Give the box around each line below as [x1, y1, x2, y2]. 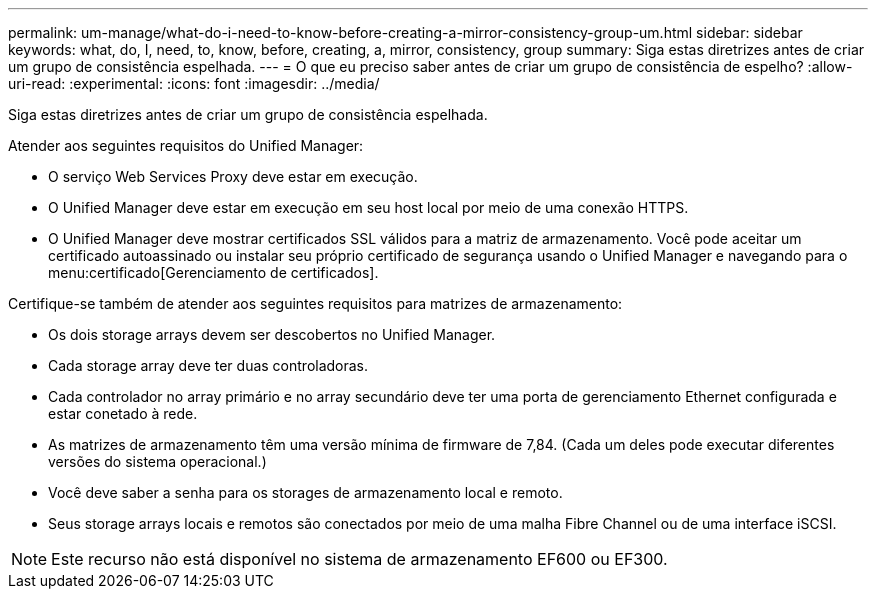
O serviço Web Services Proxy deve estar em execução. [48, 168, 418, 185]
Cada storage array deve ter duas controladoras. [48, 357, 369, 374]
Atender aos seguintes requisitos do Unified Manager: [8, 137, 364, 154]
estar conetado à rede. [48, 405, 198, 422]
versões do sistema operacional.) [48, 453, 267, 470]
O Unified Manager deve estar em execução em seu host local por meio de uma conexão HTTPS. [48, 199, 689, 216]
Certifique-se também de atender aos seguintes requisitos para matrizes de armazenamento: [8, 295, 623, 312]
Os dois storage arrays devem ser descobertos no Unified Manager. [48, 326, 496, 343]
